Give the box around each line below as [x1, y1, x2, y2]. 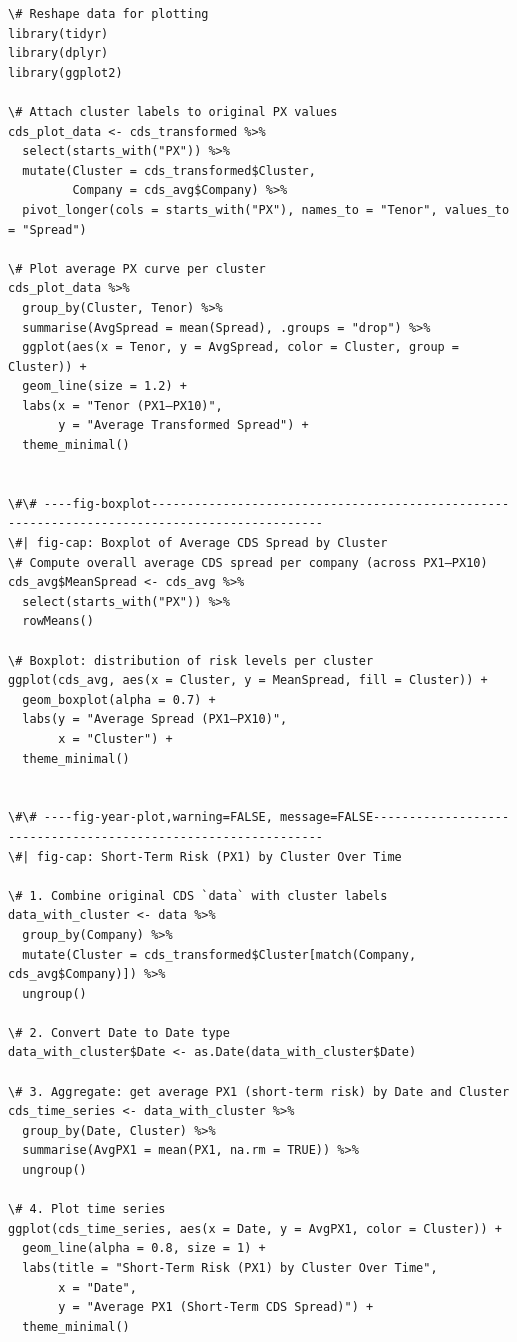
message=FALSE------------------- [280, 810, 510, 825]
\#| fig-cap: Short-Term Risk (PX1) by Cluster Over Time [8, 849, 402, 864]
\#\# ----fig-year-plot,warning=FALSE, [8, 810, 273, 825]
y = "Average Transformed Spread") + [58, 418, 309, 433]
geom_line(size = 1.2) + [22, 379, 187, 394]
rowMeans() [22, 614, 94, 629]
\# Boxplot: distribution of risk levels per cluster [8, 653, 374, 668]
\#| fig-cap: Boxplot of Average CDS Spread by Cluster [8, 536, 388, 551]
